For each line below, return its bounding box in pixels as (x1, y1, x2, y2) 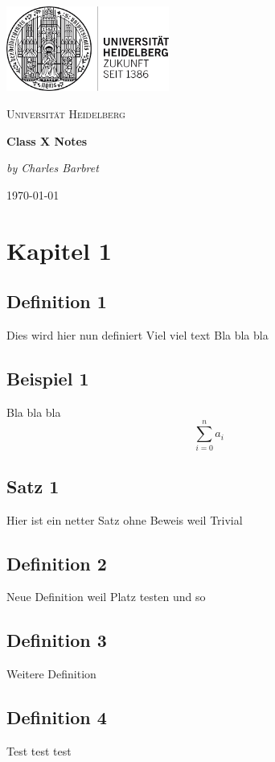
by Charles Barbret (6, 159, 99, 176)
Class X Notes (6, 132, 88, 149)
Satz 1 (6, 473, 60, 498)
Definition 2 (6, 550, 107, 575)
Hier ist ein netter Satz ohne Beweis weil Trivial (6, 511, 243, 528)
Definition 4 (6, 705, 107, 730)
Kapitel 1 (6, 233, 112, 266)
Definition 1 (6, 289, 107, 314)
